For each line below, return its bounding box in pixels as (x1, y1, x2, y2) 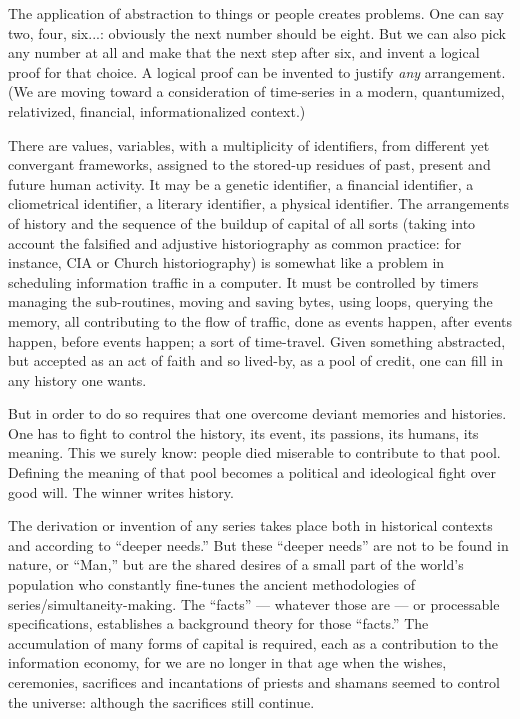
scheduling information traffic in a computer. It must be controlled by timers (8, 271, 479, 292)
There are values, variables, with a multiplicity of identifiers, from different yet (8, 134, 490, 155)
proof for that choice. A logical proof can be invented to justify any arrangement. (8, 61, 506, 82)
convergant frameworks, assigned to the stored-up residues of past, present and (8, 154, 491, 175)
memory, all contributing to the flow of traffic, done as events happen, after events (8, 310, 512, 331)
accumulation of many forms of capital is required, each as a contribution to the (8, 632, 498, 653)
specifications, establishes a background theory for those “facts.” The (8, 613, 429, 634)
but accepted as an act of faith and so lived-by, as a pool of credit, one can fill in (8, 350, 503, 371)
